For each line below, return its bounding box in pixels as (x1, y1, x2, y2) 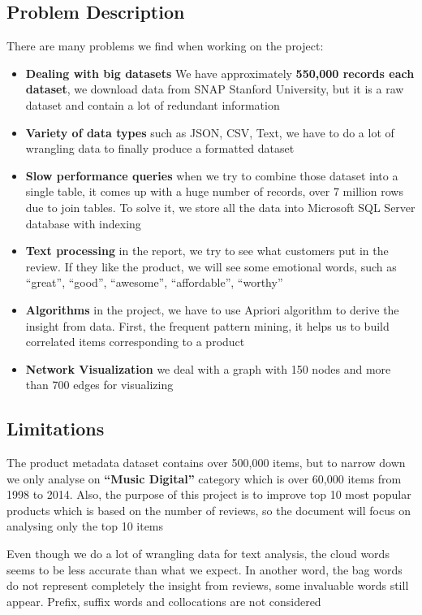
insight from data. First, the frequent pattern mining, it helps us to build (25, 317, 390, 334)
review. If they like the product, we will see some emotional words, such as (25, 258, 397, 275)
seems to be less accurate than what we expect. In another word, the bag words (6, 561, 403, 578)
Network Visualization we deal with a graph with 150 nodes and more (25, 360, 391, 377)
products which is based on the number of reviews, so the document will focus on (6, 501, 411, 518)
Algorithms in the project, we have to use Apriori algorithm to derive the (25, 301, 399, 318)
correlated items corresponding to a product (25, 333, 245, 350)
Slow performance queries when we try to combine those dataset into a (25, 167, 398, 184)
